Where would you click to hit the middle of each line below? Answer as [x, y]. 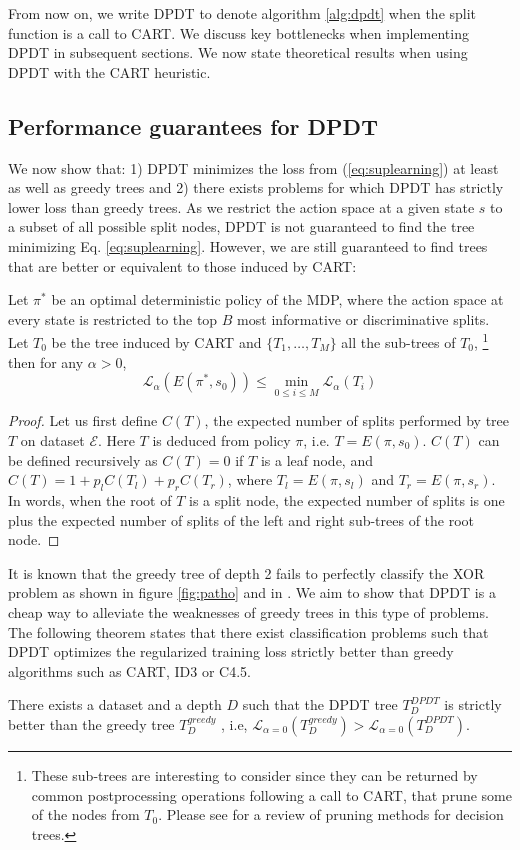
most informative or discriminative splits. [363, 318]
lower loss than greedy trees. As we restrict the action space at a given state [241, 206]
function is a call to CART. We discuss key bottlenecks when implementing [238, 32]
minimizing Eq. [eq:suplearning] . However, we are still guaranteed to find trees [248, 245]
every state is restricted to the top [113, 318]
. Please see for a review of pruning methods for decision [331, 814]
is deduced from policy [221, 439]
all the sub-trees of [398, 341]
